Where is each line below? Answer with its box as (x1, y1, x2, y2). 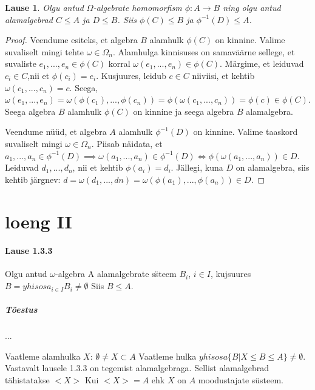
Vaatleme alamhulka (5, 349, 81, 362)
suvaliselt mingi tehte (5, 45, 84, 58)
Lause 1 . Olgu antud (5, 1, 84, 13)
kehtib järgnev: (5, 173, 61, 185)
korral (108, 57, 130, 70)
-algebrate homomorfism (93, 1, 182, 13)
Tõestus (5, 303, 38, 316)
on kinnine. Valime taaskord (193, 125, 298, 138)
